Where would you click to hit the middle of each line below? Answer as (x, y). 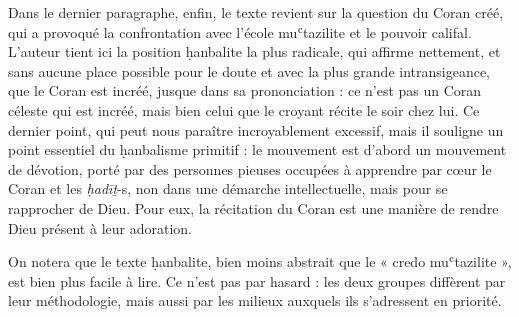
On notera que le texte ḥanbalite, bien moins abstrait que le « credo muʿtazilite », (260, 261)
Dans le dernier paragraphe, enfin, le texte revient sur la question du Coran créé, (256, 12)
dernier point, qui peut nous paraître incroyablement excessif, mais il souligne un (256, 129)
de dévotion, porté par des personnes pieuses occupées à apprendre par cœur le (250, 168)
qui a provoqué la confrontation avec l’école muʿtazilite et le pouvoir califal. (240, 31)
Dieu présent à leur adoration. (100, 227)
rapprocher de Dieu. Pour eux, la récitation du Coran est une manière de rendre (253, 207)
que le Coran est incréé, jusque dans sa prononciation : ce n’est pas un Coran (245, 90)
